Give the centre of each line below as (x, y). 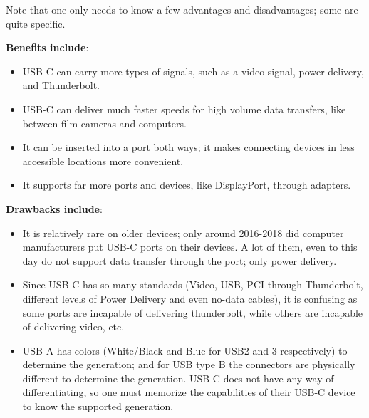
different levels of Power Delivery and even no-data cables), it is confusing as (190, 298)
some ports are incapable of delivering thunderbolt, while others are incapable (193, 312)
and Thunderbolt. (61, 85)
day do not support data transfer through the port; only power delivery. (180, 260)
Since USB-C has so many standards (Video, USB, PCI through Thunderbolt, (193, 284)
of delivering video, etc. (73, 326)
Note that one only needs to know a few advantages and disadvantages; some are (182, 9)
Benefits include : (47, 47)
